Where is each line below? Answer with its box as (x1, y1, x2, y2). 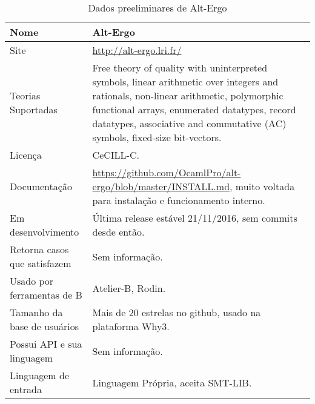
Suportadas (10, 102, 58, 116)
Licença (10, 148, 42, 162)
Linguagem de (10, 368, 70, 382)
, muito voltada (230, 179, 295, 193)
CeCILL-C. (92, 148, 139, 162)
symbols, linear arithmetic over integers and (92, 75, 279, 88)
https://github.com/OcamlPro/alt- (92, 165, 241, 179)
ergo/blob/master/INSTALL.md (92, 179, 230, 193)
